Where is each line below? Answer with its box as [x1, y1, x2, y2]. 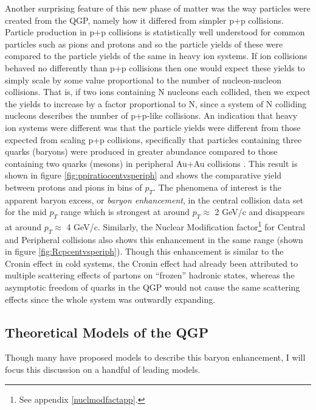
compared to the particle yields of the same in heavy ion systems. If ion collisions [5, 49, 307, 62]
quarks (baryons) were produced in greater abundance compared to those [5, 145, 278, 158]
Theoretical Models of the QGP [5, 322, 209, 341]
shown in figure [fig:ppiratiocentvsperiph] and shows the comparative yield [5, 169, 282, 182]
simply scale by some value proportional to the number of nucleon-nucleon [5, 73, 281, 86]
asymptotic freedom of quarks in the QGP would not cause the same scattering [5, 280, 300, 293]
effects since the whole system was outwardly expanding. [5, 292, 216, 305]
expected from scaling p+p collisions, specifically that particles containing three [5, 133, 302, 146]
